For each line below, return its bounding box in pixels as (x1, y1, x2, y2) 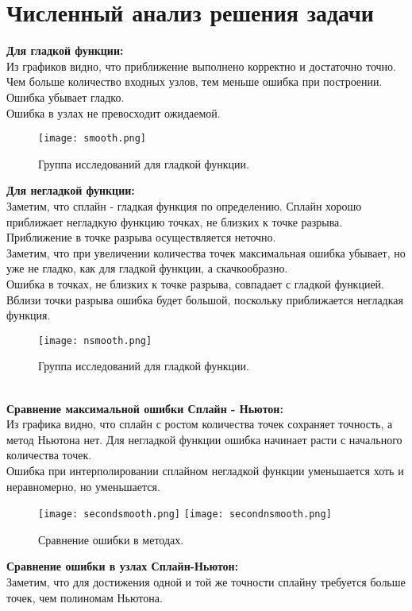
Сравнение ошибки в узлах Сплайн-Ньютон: (6, 558, 239, 574)
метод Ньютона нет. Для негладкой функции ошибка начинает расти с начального (6, 431, 402, 447)
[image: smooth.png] (38, 133, 147, 145)
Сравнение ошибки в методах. (38, 531, 184, 547)
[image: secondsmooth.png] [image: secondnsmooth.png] (38, 509, 332, 520)
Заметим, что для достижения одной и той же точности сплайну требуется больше (6, 573, 406, 590)
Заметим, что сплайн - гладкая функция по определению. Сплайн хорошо (6, 197, 362, 214)
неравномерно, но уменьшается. (6, 478, 160, 494)
